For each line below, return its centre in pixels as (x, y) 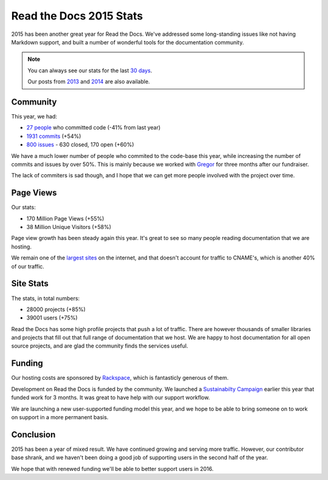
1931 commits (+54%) (54, 136)
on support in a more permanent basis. (60, 417)
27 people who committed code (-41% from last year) (94, 128)
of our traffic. (28, 266)
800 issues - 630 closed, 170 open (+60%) (80, 145)
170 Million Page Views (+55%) (65, 218)
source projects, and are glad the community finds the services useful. (100, 346)
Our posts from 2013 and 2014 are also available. (89, 81)
